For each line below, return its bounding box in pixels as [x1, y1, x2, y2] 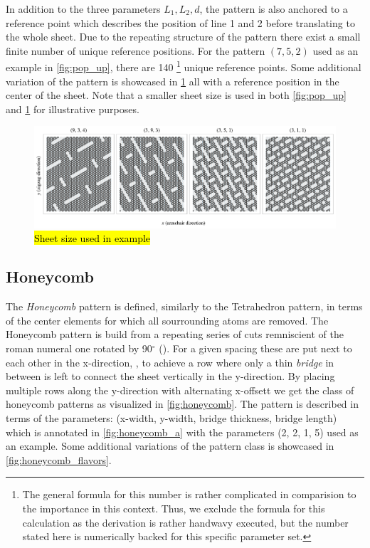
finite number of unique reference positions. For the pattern [6, 43, 265, 58]
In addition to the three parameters [6, 1, 161, 16]
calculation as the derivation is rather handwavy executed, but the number [22, 515, 349, 529]
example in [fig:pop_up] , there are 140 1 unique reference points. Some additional [6, 58, 361, 75]
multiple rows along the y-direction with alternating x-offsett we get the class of [6, 382, 354, 397]
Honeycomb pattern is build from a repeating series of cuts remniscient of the [6, 327, 344, 342]
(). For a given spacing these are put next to [159, 340, 352, 355]
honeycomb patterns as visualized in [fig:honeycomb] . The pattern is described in [6, 396, 359, 411]
